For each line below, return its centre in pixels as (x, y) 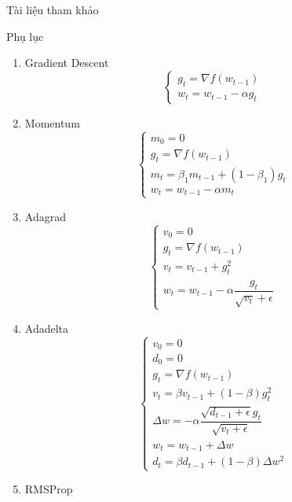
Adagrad (45, 216)
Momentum (52, 122)
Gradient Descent (67, 63)
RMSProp (49, 489)
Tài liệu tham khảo (53, 9)
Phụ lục (25, 36)
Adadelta (47, 328)
